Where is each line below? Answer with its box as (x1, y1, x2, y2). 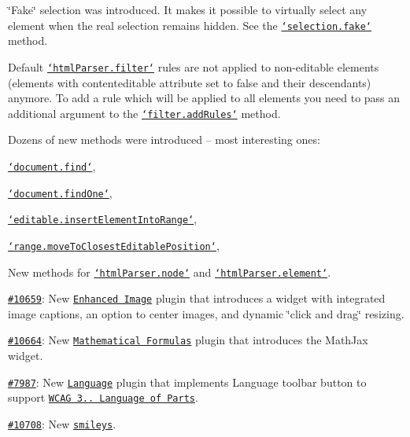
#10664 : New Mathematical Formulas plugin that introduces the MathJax (8, 332, 368, 348)
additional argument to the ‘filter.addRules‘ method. (8, 105, 281, 121)
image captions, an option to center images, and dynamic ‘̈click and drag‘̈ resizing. (8, 305, 404, 321)
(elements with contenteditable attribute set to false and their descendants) (8, 74, 371, 90)
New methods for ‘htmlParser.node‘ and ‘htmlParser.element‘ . (8, 263, 331, 280)
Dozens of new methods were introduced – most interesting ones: (8, 131, 320, 148)
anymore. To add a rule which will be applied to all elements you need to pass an (8, 90, 401, 106)
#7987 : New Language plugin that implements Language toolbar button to (8, 373, 367, 390)
